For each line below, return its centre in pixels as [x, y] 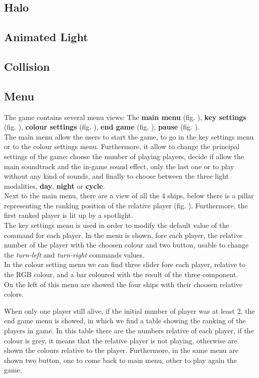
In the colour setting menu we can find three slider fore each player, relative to [125, 264]
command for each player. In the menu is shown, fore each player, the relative [123, 235]
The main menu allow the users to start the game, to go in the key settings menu [129, 136]
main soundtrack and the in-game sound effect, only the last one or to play [119, 166]
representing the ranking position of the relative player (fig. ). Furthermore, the [126, 205]
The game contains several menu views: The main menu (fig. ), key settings [125, 117]
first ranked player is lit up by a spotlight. [69, 215]
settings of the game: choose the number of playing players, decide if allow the [124, 156]
